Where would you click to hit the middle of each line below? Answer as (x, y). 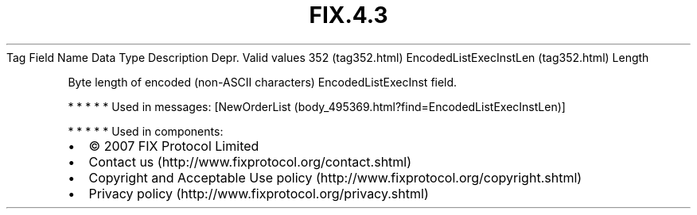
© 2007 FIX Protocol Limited (174, 146)
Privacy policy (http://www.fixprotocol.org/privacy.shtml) (259, 193)
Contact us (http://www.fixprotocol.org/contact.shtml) (250, 161)
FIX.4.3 (348, 15)
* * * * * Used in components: (146, 131)
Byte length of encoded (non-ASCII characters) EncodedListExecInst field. (263, 82)
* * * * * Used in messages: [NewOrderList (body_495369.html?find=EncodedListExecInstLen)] (317, 106)
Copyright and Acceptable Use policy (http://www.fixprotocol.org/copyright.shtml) (335, 177)
